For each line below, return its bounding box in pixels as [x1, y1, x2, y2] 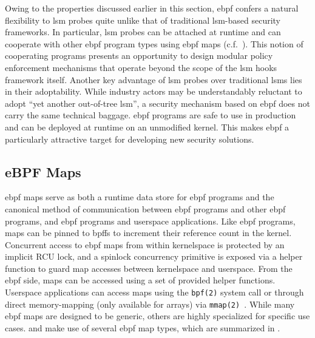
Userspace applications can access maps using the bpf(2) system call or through [5, 286, 304, 299]
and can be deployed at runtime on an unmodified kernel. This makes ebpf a [5, 120, 290, 133]
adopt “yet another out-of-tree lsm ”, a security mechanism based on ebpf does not [5, 96, 310, 109]
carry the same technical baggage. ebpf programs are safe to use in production [5, 109, 296, 121]
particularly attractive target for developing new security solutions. [5, 132, 254, 145]
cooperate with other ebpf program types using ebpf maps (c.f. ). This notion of [5, 37, 303, 50]
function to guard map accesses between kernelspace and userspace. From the [5, 262, 293, 274]
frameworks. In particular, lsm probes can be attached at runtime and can [5, 25, 281, 38]
